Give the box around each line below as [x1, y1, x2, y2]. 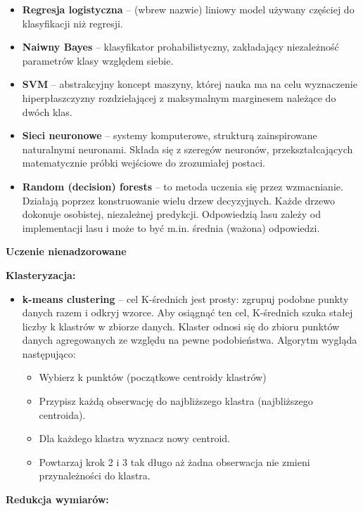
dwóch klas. [22, 104, 72, 119]
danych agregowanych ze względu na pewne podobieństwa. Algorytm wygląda [22, 332, 357, 347]
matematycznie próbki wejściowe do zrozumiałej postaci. [22, 155, 265, 170]
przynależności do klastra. [39, 468, 151, 483]
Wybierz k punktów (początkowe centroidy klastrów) [39, 370, 267, 384]
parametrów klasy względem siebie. [22, 53, 174, 67]
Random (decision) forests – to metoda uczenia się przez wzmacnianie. [22, 179, 343, 193]
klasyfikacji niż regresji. [22, 15, 123, 30]
